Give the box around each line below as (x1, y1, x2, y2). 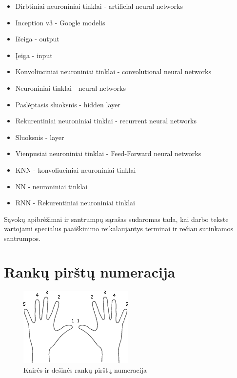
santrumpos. (4, 233, 40, 243)
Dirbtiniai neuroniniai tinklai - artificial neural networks (15, 1, 183, 11)
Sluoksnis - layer (15, 132, 64, 142)
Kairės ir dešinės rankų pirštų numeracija (23, 365, 147, 375)
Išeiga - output (15, 34, 59, 44)
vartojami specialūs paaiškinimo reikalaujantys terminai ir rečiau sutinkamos (4, 223, 234, 234)
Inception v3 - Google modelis (15, 17, 105, 27)
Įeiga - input (15, 50, 53, 60)
